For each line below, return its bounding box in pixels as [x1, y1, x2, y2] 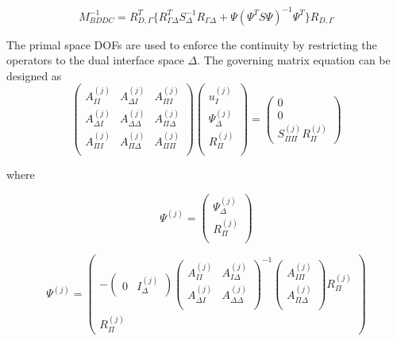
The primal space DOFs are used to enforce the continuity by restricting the [6, 36, 377, 52]
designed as [6, 67, 62, 83]
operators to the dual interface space [6, 52, 184, 68]
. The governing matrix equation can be [197, 52, 391, 68]
